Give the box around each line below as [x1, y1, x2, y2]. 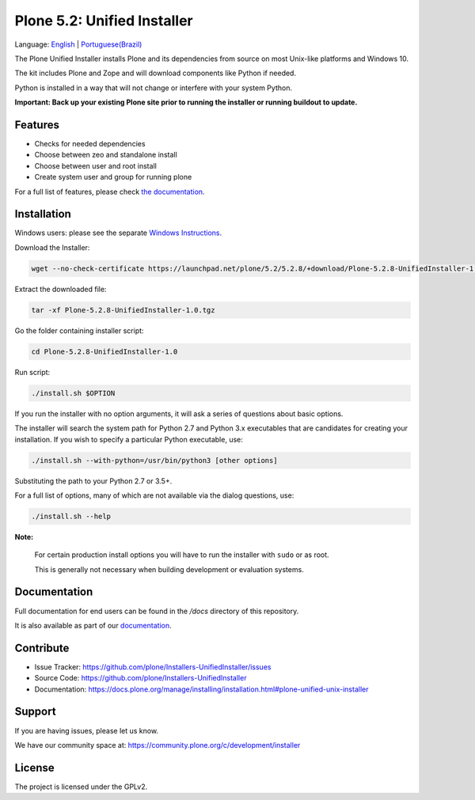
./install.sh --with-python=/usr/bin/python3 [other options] [31, 456, 278, 464]
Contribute [14, 641, 70, 654]
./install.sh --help [31, 511, 111, 521]
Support [14, 705, 56, 718]
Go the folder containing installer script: [14, 325, 144, 336]
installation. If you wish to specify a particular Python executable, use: [14, 434, 243, 444]
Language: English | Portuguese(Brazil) [14, 40, 142, 49]
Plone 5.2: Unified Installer [14, 12, 193, 29]
